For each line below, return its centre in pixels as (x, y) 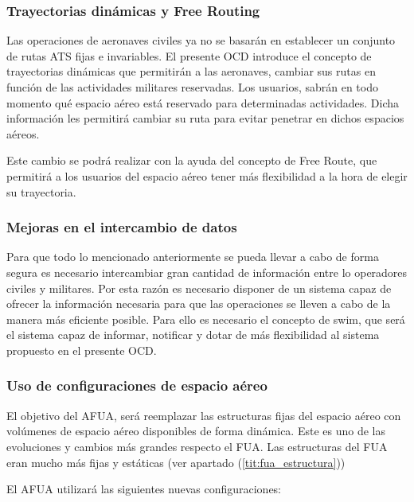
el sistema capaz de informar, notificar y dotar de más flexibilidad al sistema (193, 335)
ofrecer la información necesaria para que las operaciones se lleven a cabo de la (199, 304)
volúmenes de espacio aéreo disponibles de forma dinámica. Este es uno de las (196, 431)
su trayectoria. (41, 191)
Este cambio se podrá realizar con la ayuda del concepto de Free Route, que (192, 160)
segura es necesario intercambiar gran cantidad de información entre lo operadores (207, 272)
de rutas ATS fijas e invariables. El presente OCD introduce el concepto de (189, 55)
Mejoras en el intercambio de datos (122, 227)
